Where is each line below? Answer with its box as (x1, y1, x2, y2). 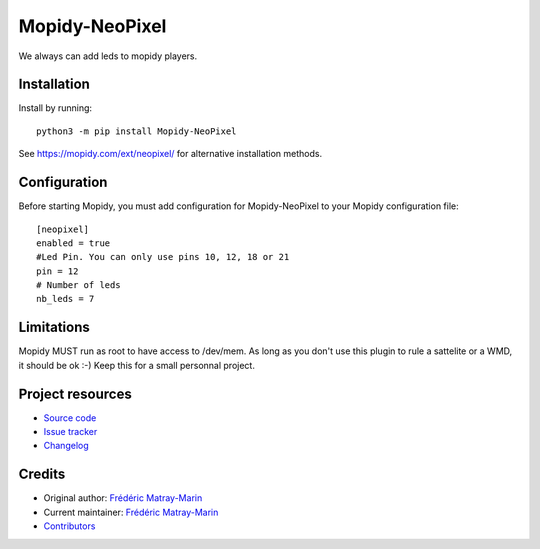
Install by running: (18, 102, 93, 114)
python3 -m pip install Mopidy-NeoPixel (36, 125, 237, 137)
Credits (18, 466, 66, 483)
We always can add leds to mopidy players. (18, 50, 198, 62)
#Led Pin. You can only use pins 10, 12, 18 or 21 (36, 251, 290, 263)
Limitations (18, 319, 90, 336)
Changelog (43, 440, 89, 452)
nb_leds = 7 (36, 293, 95, 305)
